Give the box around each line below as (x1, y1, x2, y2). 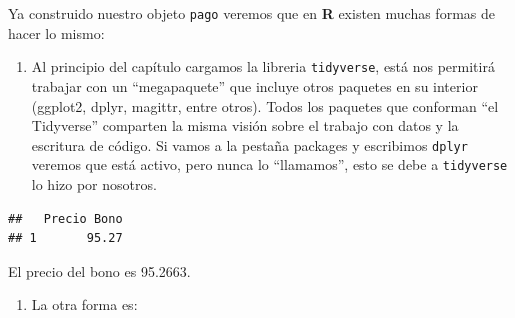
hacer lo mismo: (8, 22, 105, 43)
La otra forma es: (31, 294, 138, 315)
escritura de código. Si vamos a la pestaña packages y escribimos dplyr (31, 134, 468, 155)
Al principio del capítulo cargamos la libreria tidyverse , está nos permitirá (31, 56, 495, 77)
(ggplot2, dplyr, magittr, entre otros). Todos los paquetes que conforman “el (31, 95, 499, 116)
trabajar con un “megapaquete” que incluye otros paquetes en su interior (31, 75, 478, 96)
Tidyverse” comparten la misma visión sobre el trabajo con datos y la (31, 115, 459, 136)
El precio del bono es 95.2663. (8, 260, 191, 281)
